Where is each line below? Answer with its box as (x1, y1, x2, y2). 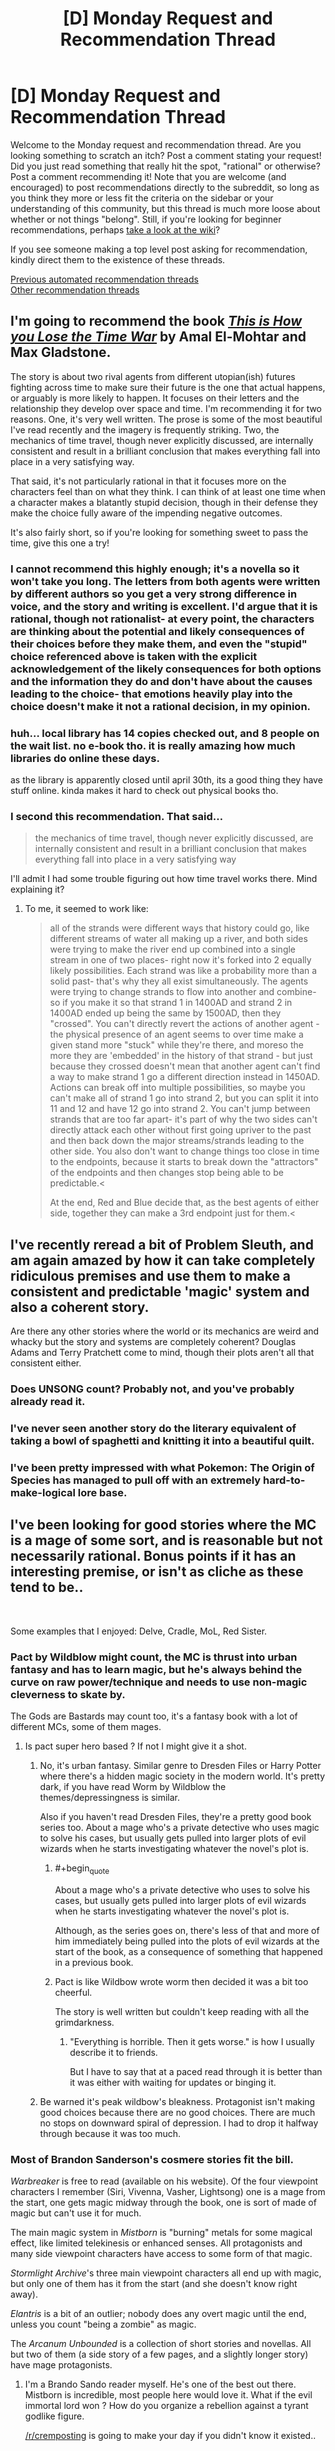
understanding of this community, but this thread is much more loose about (10, 202, 321, 214)
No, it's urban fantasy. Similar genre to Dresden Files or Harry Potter (39, 1759, 322, 1771)
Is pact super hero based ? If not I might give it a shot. (24, 1740, 247, 1752)
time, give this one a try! (10, 537, 110, 549)
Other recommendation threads (10, 283, 140, 296)
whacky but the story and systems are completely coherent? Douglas (10, 1336, 297, 1348)
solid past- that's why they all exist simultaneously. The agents (49, 975, 309, 987)
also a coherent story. (10, 1298, 150, 1316)
